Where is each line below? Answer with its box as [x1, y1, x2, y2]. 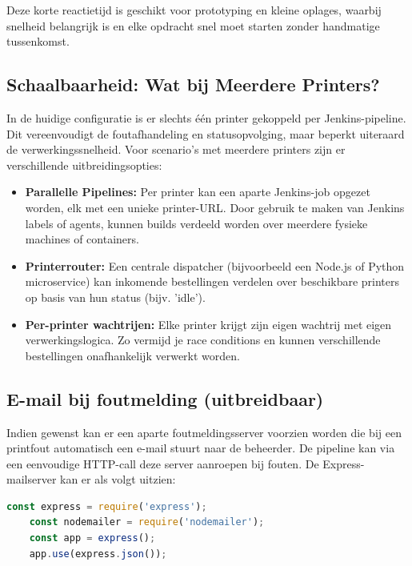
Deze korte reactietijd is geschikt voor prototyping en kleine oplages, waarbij [6, 2, 382, 18]
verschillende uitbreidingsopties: [6, 156, 162, 173]
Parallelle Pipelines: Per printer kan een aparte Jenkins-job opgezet [25, 183, 370, 200]
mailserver [6, 471, 57, 488]
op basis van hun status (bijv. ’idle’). [25, 288, 206, 305]
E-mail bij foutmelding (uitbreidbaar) [6, 386, 324, 411]
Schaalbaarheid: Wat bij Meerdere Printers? [6, 72, 380, 97]
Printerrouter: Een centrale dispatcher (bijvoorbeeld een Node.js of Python [25, 257, 405, 274]
